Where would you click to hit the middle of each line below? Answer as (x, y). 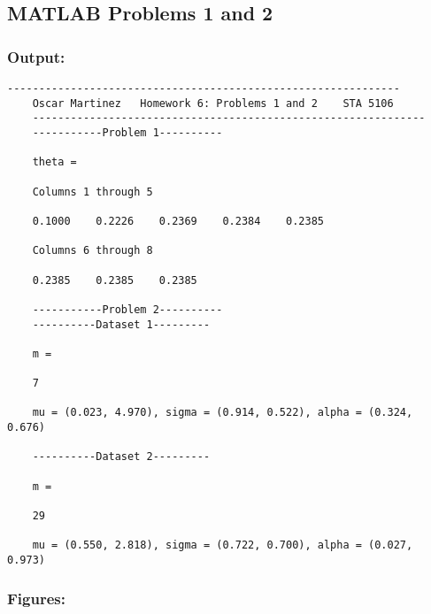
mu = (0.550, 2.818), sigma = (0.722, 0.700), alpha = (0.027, (223, 545)
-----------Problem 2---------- (127, 309)
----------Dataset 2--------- (121, 457)
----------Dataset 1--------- (121, 324)
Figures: (36, 598)
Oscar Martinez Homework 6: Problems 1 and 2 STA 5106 (213, 103)
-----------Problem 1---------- (127, 132)
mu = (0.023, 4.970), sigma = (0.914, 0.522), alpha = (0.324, (223, 413)
